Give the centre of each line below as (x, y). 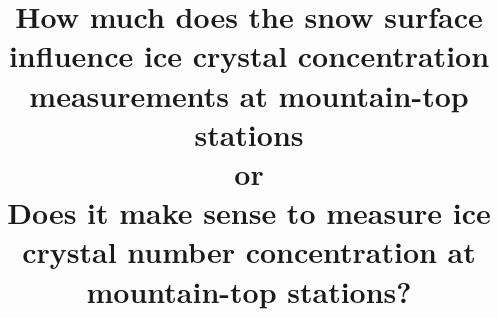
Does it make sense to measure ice (249, 212)
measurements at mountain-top (249, 94)
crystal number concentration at (249, 251)
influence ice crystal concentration (249, 55)
